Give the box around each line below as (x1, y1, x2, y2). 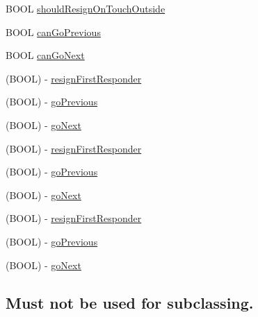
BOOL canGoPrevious (6, 24, 101, 39)
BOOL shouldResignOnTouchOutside (6, 1, 166, 15)
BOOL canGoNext (6, 48, 85, 62)
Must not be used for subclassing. (6, 291, 254, 313)
